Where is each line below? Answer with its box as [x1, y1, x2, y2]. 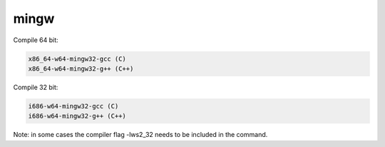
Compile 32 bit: [13, 83, 58, 91]
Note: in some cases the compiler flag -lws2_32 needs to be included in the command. [13, 131, 268, 139]
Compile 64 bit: [13, 36, 58, 44]
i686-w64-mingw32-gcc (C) [28, 102, 119, 110]
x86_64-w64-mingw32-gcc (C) [28, 54, 126, 63]
